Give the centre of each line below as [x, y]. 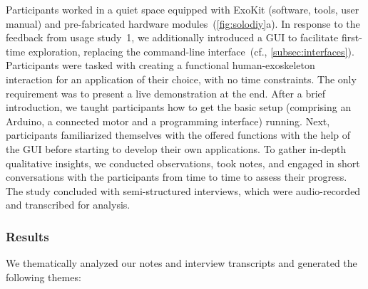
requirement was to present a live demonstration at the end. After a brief [166, 93]
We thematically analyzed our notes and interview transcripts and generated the [182, 263]
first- [352, 37]
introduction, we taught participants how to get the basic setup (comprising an [179, 107]
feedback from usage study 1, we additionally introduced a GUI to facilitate [172, 37]
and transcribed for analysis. [68, 205]
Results [27, 236]
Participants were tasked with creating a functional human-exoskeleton [160, 65]
